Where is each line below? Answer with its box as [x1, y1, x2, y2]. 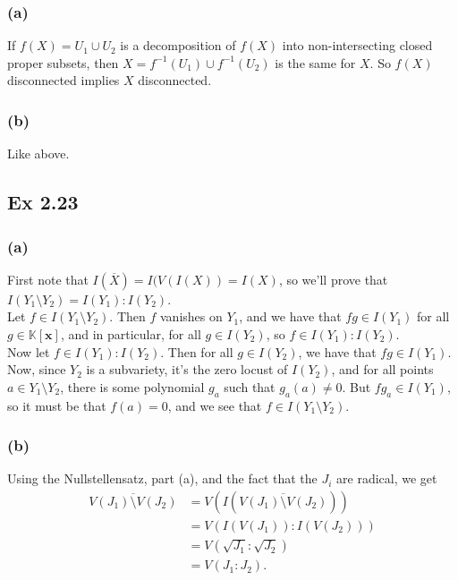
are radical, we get [336, 469, 437, 488]
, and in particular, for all [60, 325, 201, 343]
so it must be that [7, 396, 106, 414]
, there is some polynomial [60, 377, 205, 396]
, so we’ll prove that [278, 269, 388, 288]
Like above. [7, 144, 70, 163]
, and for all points [331, 360, 434, 379]
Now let [7, 342, 50, 361]
